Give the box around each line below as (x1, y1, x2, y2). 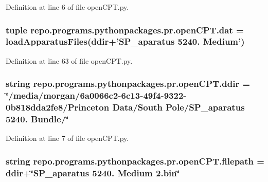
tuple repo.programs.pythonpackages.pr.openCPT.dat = (6, 23, 244, 36)
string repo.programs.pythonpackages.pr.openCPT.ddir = (6, 77, 251, 90)
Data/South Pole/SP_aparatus (112, 101, 245, 114)
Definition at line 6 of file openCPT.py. (6, 2, 129, 12)
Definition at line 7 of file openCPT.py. (6, 133, 129, 143)
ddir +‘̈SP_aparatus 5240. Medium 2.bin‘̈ (6, 166, 180, 179)
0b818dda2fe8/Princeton (6, 101, 110, 114)
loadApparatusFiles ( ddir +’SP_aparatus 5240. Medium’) (6, 35, 245, 48)
